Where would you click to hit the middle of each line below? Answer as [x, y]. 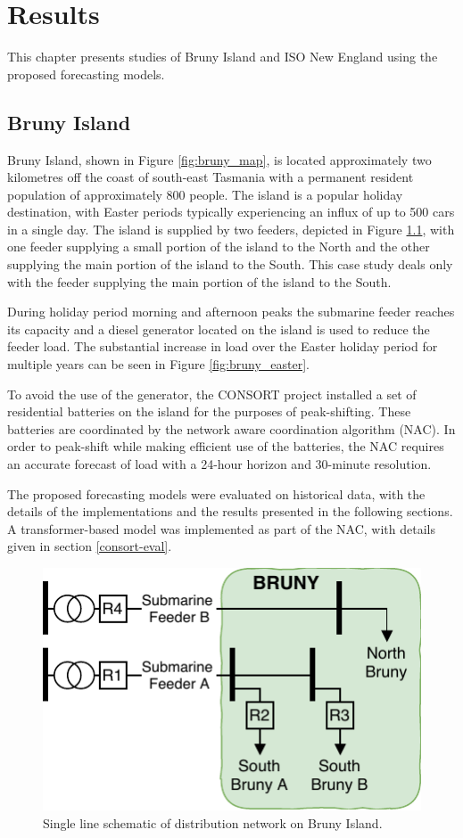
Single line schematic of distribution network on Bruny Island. [213, 822]
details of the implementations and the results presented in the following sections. [230, 511]
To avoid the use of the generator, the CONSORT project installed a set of [212, 394]
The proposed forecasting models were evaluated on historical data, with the [216, 493]
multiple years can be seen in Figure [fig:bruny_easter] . [158, 364]
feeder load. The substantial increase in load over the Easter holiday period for [223, 346]
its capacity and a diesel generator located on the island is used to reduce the [219, 329]
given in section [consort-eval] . [90, 546]
